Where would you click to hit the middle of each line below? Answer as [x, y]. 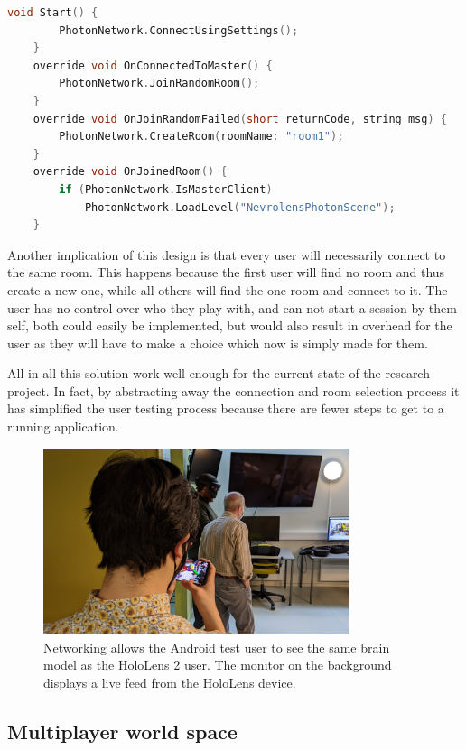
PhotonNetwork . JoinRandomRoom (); [159, 83]
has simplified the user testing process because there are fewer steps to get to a [226, 408]
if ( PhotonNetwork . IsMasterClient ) [166, 189]
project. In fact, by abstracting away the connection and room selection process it [233, 390]
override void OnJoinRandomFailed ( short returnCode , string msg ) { [240, 119]
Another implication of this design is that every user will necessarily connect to [227, 254]
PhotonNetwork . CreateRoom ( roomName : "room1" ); [201, 137]
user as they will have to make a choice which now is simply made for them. [218, 343]
